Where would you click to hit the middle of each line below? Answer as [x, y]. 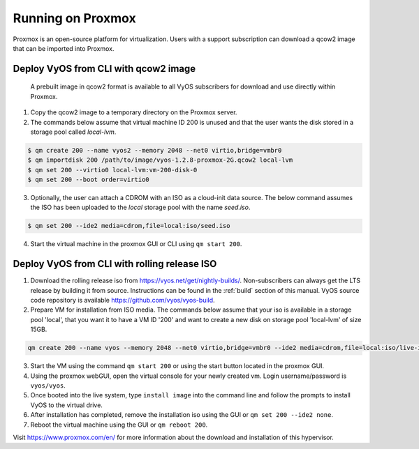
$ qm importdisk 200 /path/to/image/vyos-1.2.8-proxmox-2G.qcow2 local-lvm [160, 160]
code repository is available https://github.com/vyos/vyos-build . [123, 300]
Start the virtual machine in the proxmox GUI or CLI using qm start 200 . [136, 244]
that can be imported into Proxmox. [64, 48]
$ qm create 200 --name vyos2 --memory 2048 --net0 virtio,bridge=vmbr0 [155, 150]
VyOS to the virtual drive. [66, 405]
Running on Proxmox [74, 18]
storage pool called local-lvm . [73, 132]
